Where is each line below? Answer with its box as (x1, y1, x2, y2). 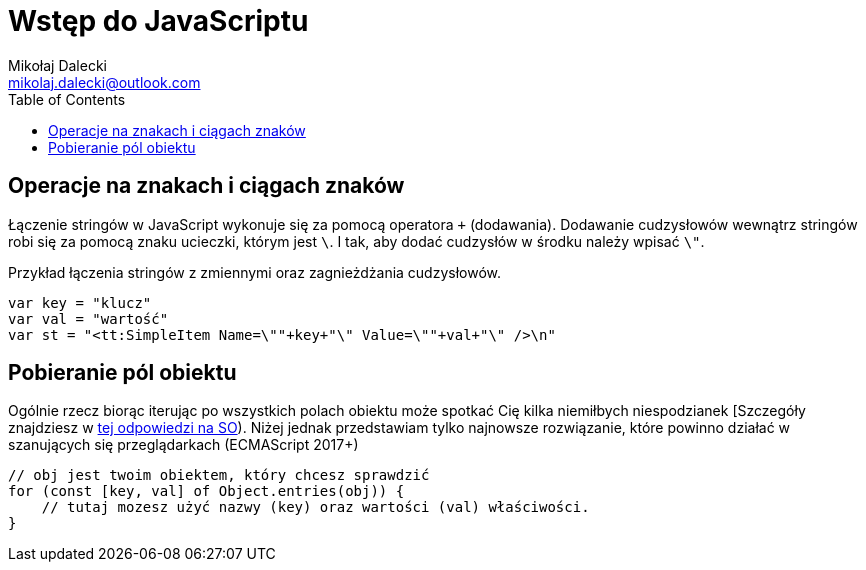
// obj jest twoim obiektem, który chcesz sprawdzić (8, 467, 430, 484)
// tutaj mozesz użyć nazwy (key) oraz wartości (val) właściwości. (41, 499, 590, 516)
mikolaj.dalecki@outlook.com (8, 73, 201, 91)
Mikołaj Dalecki (8, 56, 107, 74)
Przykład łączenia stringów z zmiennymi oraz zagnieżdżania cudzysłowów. (8, 263, 502, 281)
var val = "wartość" (8, 310, 169, 327)
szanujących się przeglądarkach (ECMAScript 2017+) (8, 436, 359, 454)
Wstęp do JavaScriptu (8, 4, 309, 38)
